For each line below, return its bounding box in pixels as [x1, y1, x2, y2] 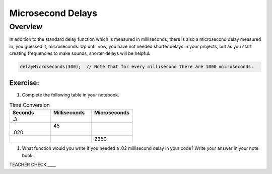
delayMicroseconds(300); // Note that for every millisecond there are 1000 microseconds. [20, 64, 254, 70]
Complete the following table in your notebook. [22, 92, 119, 98]
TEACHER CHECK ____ [9, 161, 56, 168]
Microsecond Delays [9, 8, 98, 19]
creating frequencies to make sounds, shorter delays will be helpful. [9, 50, 151, 56]
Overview [9, 22, 43, 31]
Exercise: [9, 78, 40, 87]
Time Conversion [9, 102, 50, 109]
